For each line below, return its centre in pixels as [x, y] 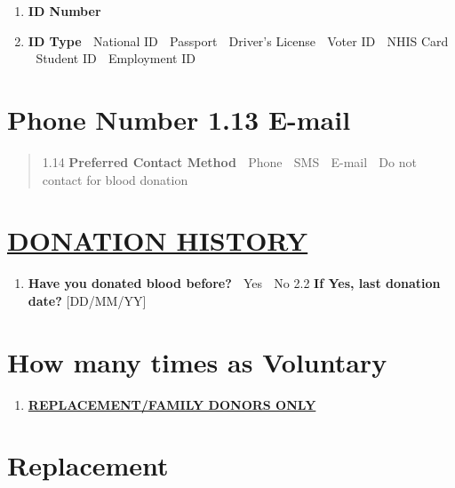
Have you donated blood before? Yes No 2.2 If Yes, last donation [234, 283]
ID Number [64, 11]
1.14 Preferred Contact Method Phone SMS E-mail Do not [229, 161]
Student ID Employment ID [116, 58]
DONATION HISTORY [158, 240]
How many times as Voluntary [197, 361]
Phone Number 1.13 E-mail [179, 119]
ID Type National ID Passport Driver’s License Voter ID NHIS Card [238, 40]
